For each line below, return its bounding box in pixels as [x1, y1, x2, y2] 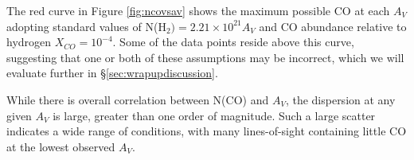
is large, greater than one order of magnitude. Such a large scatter [53, 107, 376, 123]
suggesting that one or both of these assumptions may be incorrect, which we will [6, 49, 404, 65]
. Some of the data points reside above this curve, [112, 33, 354, 50]
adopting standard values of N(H [6, 18, 166, 34]
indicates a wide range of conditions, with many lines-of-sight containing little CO [6, 123, 407, 139]
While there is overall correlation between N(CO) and [6, 91, 269, 107]
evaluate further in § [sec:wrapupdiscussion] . [6, 64, 218, 81]
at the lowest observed [6, 138, 115, 154]
